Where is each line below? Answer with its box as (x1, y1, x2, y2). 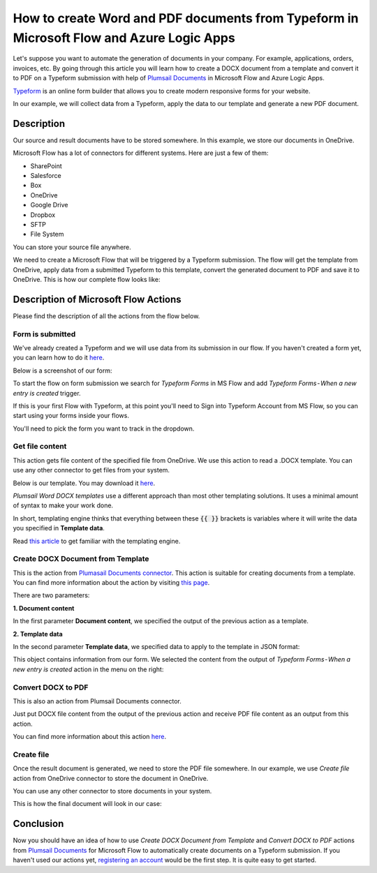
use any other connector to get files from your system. (13, 466, 170, 475)
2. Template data (13, 629, 63, 638)
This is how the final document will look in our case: (13, 800, 162, 808)
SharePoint (30, 161, 62, 170)
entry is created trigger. (13, 389, 81, 397)
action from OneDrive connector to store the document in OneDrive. (13, 774, 209, 782)
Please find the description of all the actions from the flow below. (13, 311, 200, 320)
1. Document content (13, 604, 75, 612)
